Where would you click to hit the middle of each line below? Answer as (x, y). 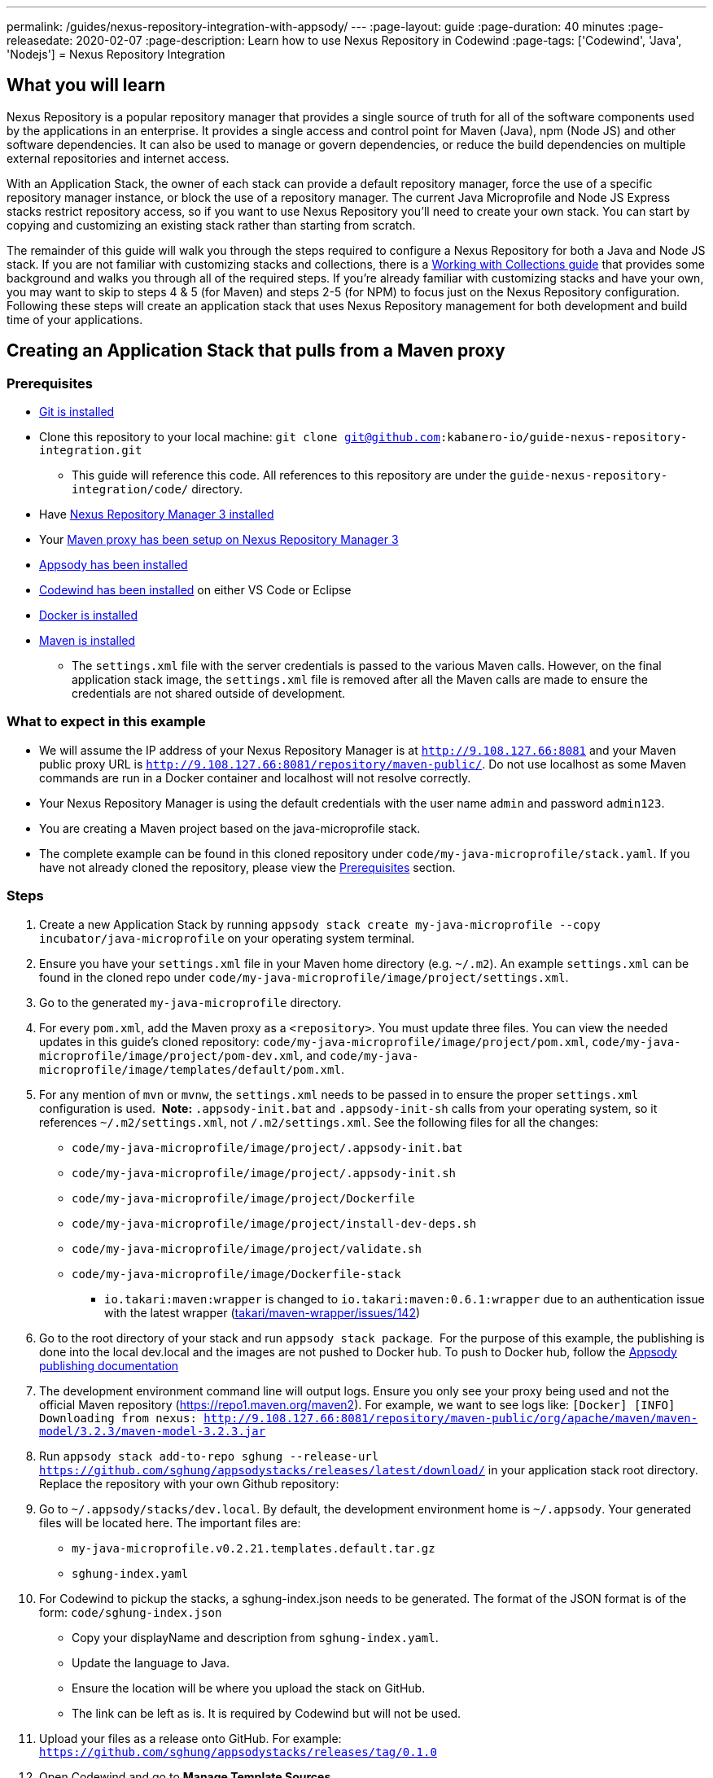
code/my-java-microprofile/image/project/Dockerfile (243, 1198)
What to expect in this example (106, 722)
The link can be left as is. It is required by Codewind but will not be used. (267, 1713)
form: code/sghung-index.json (131, 1612)
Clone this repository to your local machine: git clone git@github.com (240, 437)
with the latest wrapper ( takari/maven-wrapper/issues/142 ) (262, 1312)
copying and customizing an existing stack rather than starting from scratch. (211, 225)
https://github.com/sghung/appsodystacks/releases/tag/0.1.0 (238, 1752)
